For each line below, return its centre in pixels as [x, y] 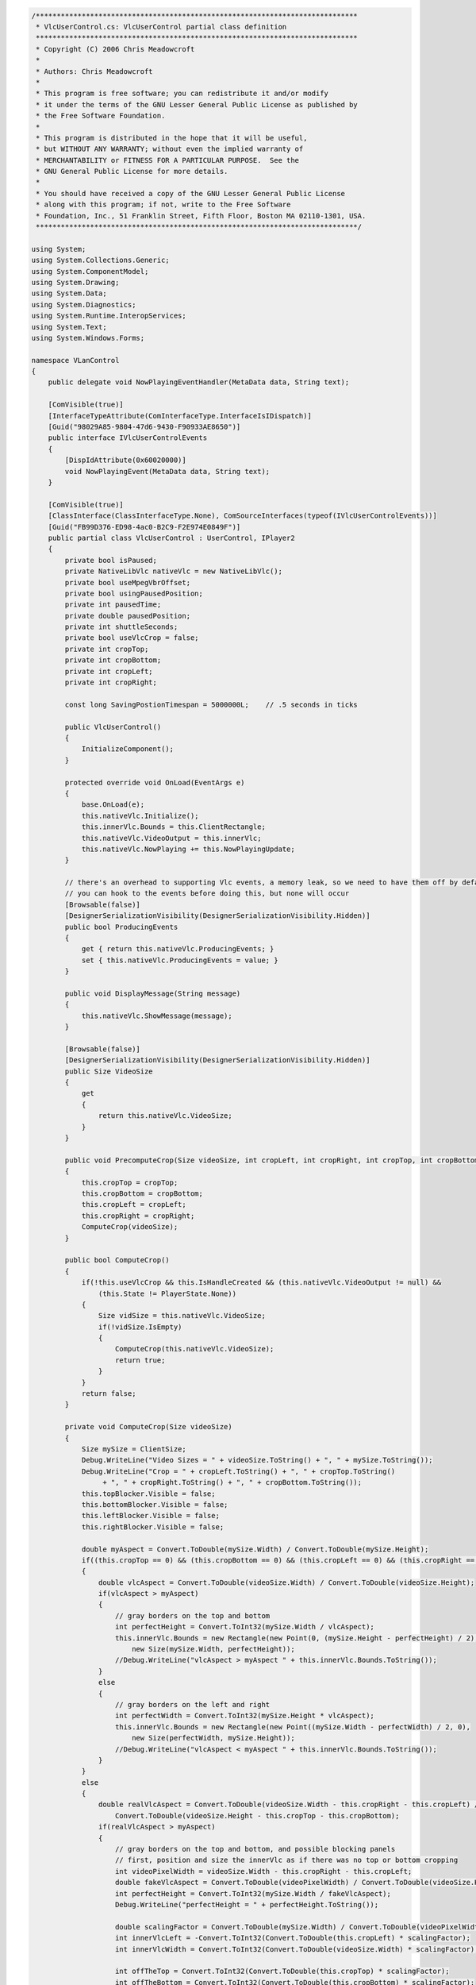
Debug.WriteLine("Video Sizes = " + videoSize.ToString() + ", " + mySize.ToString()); [257, 1460]
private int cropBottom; [113, 660]
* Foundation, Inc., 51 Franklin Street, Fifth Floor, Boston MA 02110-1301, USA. [201, 216]
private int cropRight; [111, 682]
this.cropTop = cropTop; [130, 1182]
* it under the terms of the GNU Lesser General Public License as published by [197, 104]
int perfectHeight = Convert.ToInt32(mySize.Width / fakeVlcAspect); [253, 1893]
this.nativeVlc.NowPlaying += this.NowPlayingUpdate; [188, 849]
